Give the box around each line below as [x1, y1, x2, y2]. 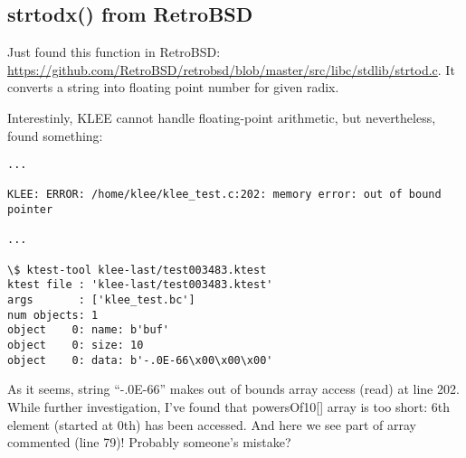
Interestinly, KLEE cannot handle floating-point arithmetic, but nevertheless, [7, 107, 436, 126]
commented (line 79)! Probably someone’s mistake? [7, 433, 291, 452]
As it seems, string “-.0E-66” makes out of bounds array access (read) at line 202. [7, 379, 460, 398]
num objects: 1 [7, 308, 99, 322]
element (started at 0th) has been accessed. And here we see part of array [7, 415, 417, 434]
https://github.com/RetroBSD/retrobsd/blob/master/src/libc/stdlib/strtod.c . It [7, 60, 455, 79]
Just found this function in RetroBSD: [7, 42, 221, 61]
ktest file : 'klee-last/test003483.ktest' [7, 278, 273, 292]
